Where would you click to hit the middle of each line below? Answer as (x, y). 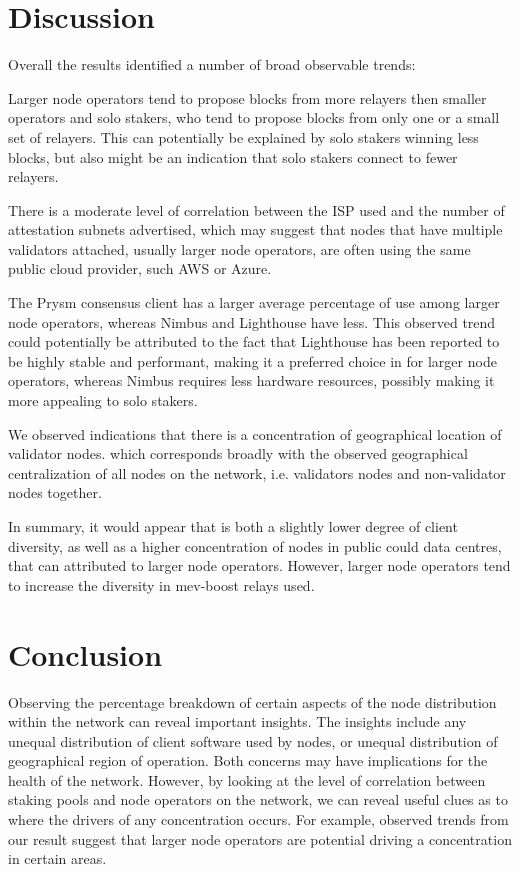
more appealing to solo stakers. (103, 400)
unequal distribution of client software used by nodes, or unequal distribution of (253, 740)
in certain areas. (57, 858)
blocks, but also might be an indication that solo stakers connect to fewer (233, 156)
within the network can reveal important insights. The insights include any (237, 721)
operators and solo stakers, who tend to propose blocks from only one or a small (254, 117)
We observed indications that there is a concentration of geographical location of (255, 433)
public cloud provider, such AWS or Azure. (140, 268)
